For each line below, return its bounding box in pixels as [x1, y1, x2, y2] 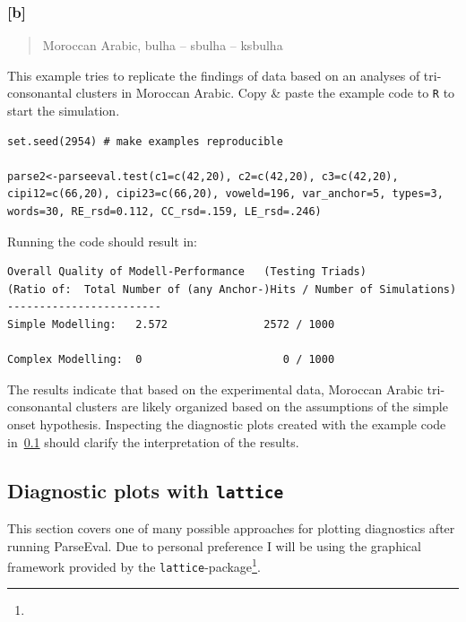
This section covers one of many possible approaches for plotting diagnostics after [7, 518, 455, 537]
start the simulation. [7, 101, 120, 120]
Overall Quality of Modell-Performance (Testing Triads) [7, 265, 367, 279]
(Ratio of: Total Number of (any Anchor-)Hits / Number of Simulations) [7, 282, 457, 296]
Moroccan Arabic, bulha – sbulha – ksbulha [42, 36, 283, 55]
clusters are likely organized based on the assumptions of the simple [75, 397, 448, 416]
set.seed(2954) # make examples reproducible [7, 134, 283, 148]
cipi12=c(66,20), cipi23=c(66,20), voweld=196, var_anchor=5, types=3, [7, 187, 444, 201]
